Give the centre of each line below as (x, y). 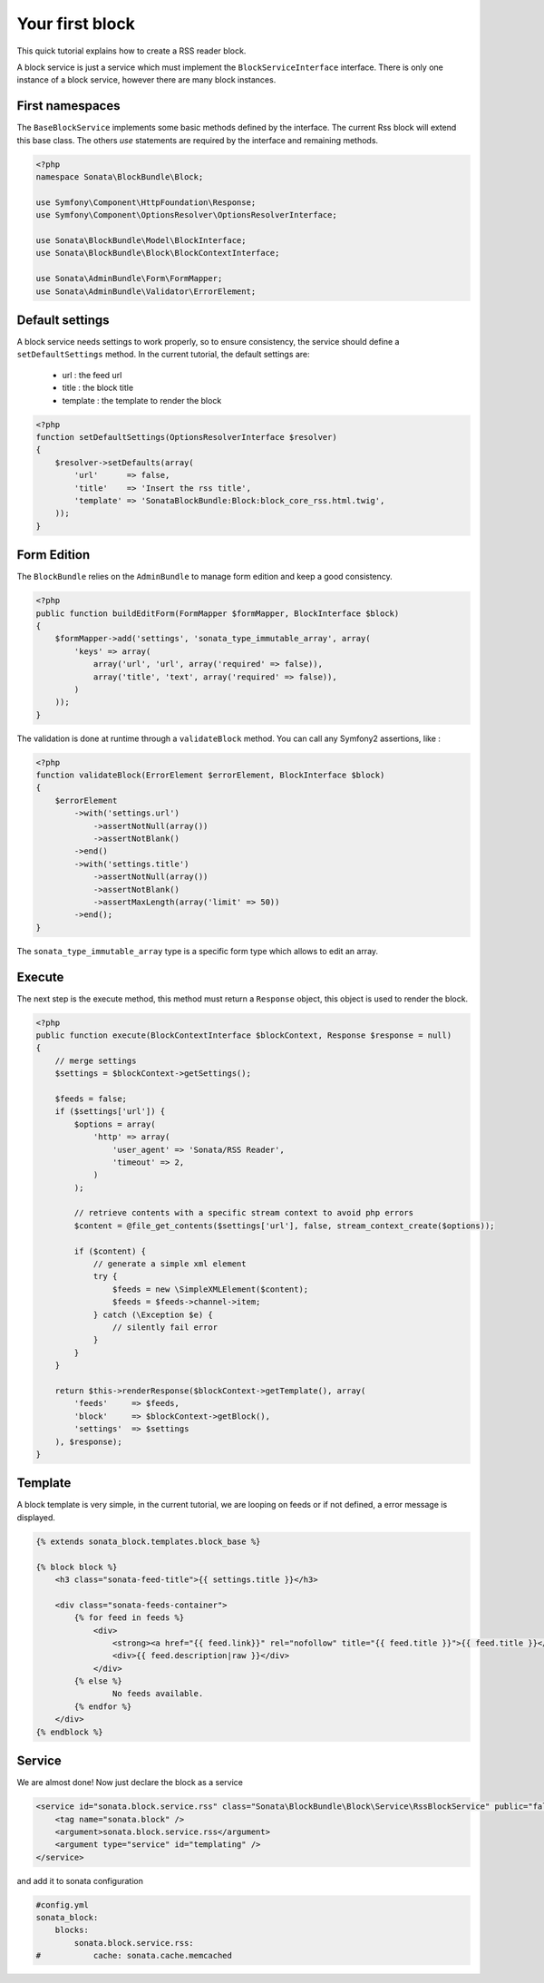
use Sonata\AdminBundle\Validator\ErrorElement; (146, 291)
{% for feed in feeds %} (129, 1618)
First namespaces (68, 106)
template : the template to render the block (142, 400)
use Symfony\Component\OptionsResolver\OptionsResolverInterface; (186, 215)
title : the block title (98, 388)
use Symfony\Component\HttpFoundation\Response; (146, 202)
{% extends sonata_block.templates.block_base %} (148, 1541)
